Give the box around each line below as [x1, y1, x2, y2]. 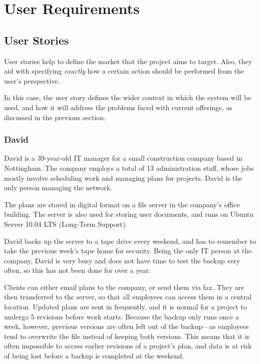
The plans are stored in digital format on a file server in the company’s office [4, 199, 240, 209]
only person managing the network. [4, 182, 113, 193]
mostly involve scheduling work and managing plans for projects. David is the [4, 172, 242, 183]
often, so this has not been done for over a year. [4, 265, 151, 275]
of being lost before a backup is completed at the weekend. [4, 350, 184, 361]
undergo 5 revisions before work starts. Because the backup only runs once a [4, 311, 239, 321]
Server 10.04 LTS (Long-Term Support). [4, 218, 127, 229]
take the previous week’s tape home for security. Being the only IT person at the [4, 245, 252, 256]
